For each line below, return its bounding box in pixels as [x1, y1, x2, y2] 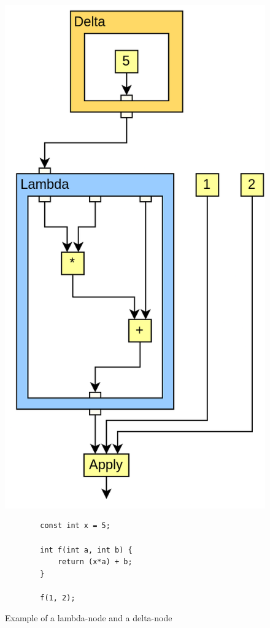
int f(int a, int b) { [40, 545, 133, 554]
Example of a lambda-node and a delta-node [5, 611, 172, 624]
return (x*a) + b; [57, 557, 133, 567]
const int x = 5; [40, 521, 110, 530]
